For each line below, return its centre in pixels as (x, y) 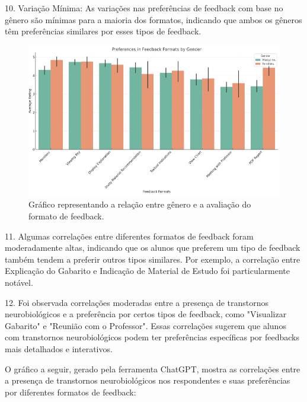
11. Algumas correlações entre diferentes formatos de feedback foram (129, 236)
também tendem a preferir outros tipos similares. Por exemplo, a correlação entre (153, 259)
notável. (19, 282)
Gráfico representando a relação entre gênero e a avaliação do (140, 204)
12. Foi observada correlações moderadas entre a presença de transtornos (137, 302)
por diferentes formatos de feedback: (71, 392)
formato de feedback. (66, 216)
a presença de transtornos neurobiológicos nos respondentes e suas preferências (148, 380)
